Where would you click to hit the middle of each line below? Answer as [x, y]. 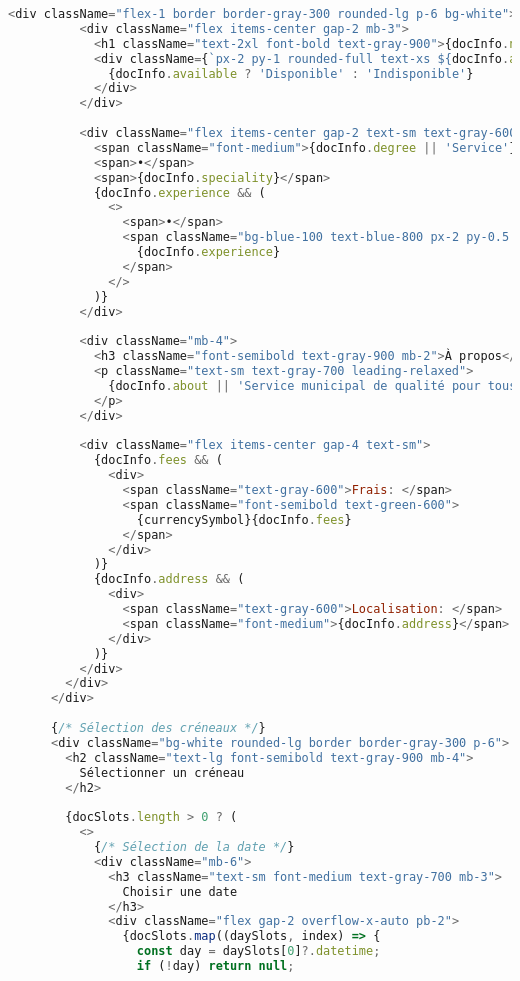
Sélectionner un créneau [162, 772]
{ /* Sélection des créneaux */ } [158, 728]
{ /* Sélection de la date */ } [194, 847]
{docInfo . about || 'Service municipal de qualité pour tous [312, 385]
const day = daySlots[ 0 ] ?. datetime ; [258, 951]
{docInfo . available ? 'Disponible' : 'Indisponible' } [291, 73]
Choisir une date [180, 891]
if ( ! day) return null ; [215, 966]
